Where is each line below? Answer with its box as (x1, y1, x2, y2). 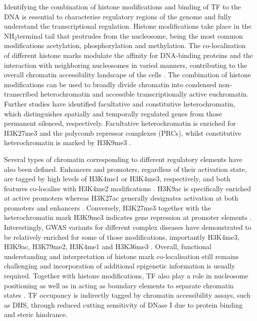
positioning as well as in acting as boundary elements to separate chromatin (4, 280, 234, 290)
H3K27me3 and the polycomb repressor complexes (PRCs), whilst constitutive (4, 127, 242, 138)
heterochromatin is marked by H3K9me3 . (4, 137, 131, 148)
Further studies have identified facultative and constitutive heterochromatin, (4, 98, 235, 108)
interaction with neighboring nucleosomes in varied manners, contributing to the (4, 59, 248, 70)
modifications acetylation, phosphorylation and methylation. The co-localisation (4, 40, 246, 51)
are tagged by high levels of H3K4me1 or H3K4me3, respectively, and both (4, 173, 230, 184)
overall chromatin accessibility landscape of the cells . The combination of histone (4, 69, 251, 80)
